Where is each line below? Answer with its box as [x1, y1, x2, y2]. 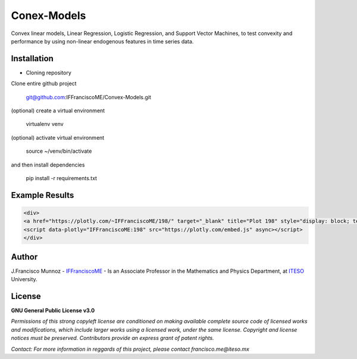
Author [11, 251, 38, 262]
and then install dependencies [11, 161, 85, 168]
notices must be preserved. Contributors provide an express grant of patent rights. [11, 335, 214, 342]
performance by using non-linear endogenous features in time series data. [11, 37, 194, 45]
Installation [11, 53, 54, 64]
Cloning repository [26, 69, 71, 76]
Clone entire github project [11, 80, 77, 87]
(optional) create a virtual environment [11, 107, 105, 114]
